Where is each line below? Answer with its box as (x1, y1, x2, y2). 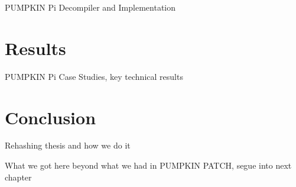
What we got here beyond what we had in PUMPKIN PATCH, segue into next (5, 159, 292, 172)
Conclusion (5, 105, 96, 129)
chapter (5, 170, 32, 183)
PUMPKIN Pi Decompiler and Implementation (5, 1, 176, 13)
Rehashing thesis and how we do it (5, 139, 131, 151)
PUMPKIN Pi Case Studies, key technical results (5, 70, 183, 82)
